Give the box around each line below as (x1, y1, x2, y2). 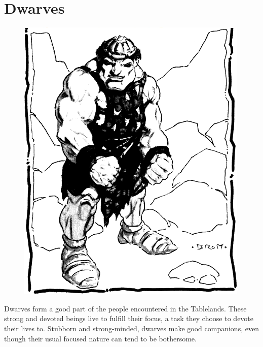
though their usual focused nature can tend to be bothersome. (4, 333, 197, 343)
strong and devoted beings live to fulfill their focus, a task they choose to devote (4, 313, 254, 324)
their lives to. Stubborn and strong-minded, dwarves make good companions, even (4, 323, 259, 333)
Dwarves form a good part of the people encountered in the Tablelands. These (4, 303, 247, 313)
